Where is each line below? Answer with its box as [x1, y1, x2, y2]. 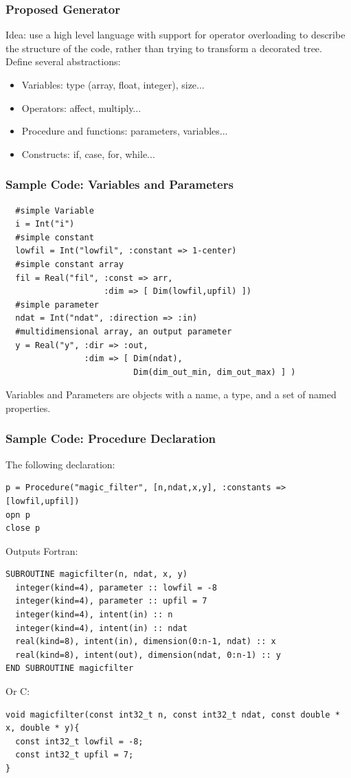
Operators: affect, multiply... [21, 100, 141, 115]
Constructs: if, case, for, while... [21, 146, 155, 161]
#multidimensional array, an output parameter [15, 326, 232, 336]
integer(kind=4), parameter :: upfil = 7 [15, 596, 207, 606]
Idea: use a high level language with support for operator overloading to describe [5, 27, 346, 42]
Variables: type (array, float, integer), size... [21, 78, 205, 91]
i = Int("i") [15, 219, 75, 229]
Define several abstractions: [5, 54, 121, 69]
